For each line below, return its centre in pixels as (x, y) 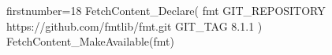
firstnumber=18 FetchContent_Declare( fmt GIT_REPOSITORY (166, 10)
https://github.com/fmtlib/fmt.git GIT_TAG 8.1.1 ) (134, 26)
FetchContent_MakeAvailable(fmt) (90, 41)
